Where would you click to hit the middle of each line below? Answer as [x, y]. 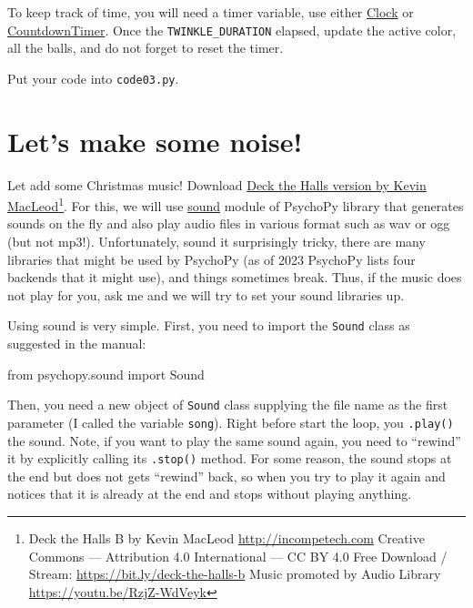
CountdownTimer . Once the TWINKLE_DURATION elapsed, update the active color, [232, 30]
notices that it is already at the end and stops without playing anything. [210, 494]
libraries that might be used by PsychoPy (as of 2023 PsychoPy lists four [211, 259]
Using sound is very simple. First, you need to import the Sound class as [209, 325]
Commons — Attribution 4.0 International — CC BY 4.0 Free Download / [238, 556]
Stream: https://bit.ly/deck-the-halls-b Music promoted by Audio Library [235, 574]
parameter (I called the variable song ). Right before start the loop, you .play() [231, 422]
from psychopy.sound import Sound [106, 374]
